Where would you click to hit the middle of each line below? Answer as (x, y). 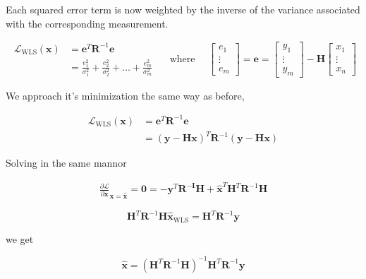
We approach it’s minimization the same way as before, (125, 95)
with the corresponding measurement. (87, 23)
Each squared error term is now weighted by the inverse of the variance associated (183, 9)
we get (20, 238)
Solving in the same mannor (66, 163)
